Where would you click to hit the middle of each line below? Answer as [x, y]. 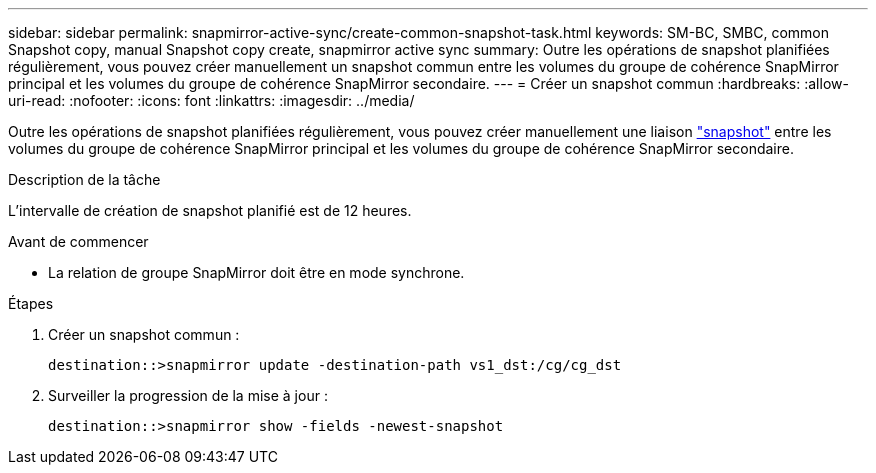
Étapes [31, 303]
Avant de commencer [78, 241]
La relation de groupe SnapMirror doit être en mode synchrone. [256, 272]
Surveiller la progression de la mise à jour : [188, 395]
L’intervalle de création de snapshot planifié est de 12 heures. [210, 210]
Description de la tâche [84, 179]
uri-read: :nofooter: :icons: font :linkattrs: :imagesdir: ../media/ [211, 100]
